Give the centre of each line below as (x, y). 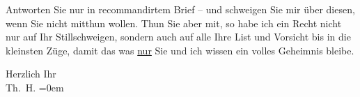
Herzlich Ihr (31, 74)
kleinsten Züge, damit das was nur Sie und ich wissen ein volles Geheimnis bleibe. (180, 50)
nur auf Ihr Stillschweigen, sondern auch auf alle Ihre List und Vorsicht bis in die (178, 37)
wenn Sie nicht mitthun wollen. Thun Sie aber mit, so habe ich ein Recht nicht (174, 23)
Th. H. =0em (35, 87)
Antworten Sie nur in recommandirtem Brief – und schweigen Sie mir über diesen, (180, 9)
